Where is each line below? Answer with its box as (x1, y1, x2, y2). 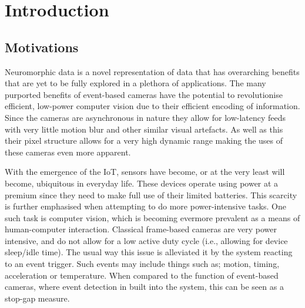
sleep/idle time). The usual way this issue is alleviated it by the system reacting (5, 246, 293, 258)
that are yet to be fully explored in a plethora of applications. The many (5, 77, 266, 89)
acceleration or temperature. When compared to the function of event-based (5, 269, 279, 281)
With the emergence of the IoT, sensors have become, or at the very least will (5, 165, 285, 178)
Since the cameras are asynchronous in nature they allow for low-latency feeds (5, 111, 286, 123)
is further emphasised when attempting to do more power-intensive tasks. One (5, 200, 286, 212)
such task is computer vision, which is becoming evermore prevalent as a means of (5, 211, 300, 224)
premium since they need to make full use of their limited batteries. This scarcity (5, 188, 297, 201)
